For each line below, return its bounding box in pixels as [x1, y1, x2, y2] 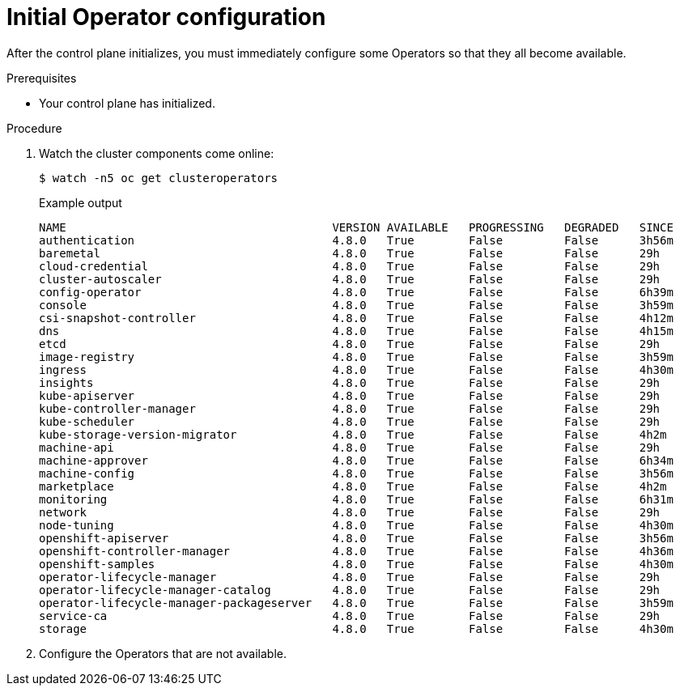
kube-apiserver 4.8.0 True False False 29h [39, 388, 661, 402]
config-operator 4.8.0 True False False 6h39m [39, 285, 674, 299]
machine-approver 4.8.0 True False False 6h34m [39, 453, 674, 467]
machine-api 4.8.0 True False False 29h [39, 440, 661, 454]
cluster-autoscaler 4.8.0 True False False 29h [39, 272, 661, 286]
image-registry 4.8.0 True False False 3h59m [39, 350, 674, 363]
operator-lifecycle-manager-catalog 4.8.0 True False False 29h [39, 583, 661, 596]
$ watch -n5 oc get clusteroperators [39, 171, 278, 185]
